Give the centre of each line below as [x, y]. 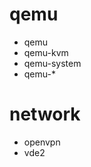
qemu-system [52, 63]
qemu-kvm [46, 52]
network [45, 114]
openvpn [42, 142]
